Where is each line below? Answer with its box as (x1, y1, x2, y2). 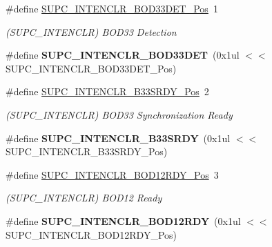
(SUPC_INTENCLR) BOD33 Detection (6, 24, 177, 39)
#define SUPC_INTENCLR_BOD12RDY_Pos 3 (6, 167, 219, 181)
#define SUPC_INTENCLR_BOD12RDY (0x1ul (6, 213, 241, 228)
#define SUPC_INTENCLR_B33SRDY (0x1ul (6, 130, 231, 145)
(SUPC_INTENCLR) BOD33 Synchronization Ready (6, 107, 233, 121)
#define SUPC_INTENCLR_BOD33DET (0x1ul (6, 48, 240, 62)
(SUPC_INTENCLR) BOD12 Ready (6, 190, 162, 205)
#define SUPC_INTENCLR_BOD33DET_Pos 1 (6, 1, 218, 15)
